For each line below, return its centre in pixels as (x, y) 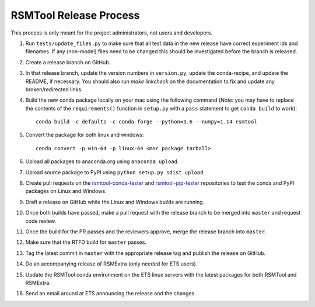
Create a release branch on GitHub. (68, 62)
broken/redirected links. (54, 89)
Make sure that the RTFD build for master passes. (86, 242)
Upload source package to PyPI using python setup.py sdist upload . (115, 172)
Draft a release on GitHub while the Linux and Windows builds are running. (115, 202)
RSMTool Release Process (75, 15)
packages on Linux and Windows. (66, 191)
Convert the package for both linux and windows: (85, 135)
